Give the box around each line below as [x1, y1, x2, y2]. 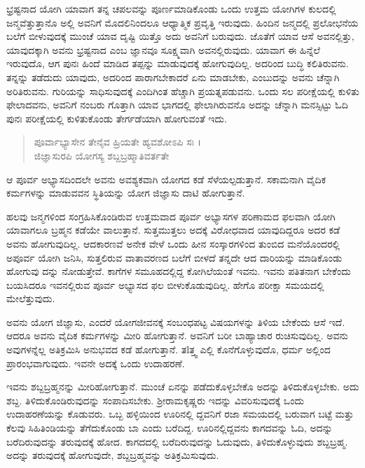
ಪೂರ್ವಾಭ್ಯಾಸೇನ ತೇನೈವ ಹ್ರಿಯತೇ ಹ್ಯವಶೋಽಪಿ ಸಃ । [34, 134, 202, 149]
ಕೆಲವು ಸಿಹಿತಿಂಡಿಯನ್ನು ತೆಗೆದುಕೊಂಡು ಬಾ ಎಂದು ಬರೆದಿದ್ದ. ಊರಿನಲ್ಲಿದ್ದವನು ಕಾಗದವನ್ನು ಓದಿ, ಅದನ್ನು [6, 420, 333, 435]
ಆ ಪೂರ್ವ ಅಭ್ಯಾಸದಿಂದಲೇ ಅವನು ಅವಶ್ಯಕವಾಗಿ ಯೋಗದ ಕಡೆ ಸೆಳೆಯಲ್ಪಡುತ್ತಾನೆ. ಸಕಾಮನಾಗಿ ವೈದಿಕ [6, 171, 326, 186]
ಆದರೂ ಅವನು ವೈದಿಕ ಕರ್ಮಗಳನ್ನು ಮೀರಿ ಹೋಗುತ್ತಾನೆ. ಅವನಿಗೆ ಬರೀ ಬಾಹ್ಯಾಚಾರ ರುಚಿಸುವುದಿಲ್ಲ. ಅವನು [6, 328, 348, 343]
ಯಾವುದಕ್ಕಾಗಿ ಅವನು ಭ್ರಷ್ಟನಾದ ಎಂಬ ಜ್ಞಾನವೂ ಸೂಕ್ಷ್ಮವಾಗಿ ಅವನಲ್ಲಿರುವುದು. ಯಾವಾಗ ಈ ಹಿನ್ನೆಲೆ [6, 42, 320, 57]
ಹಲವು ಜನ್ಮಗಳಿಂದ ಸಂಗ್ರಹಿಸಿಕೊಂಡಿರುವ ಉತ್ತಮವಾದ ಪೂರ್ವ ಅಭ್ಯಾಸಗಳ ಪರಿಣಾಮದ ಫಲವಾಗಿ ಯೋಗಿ [6, 208, 336, 223]
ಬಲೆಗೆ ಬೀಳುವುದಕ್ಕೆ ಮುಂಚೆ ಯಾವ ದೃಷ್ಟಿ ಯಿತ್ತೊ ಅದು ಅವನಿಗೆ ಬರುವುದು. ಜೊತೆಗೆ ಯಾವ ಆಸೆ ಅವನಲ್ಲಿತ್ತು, [6, 29, 354, 43]
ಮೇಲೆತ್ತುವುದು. [6, 291, 55, 306]
